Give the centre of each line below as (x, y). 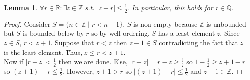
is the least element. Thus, (43, 52)
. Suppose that (72, 43)
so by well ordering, (120, 33)
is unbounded (226, 23)
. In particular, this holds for (170, 7)
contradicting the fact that (198, 43)
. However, (78, 71)
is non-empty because (166, 23)
